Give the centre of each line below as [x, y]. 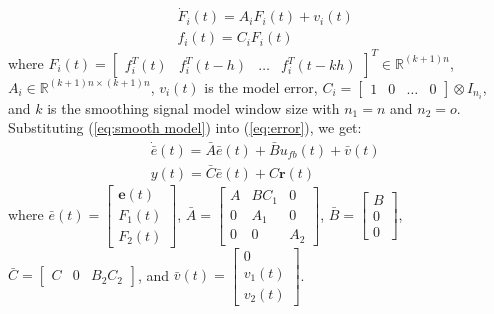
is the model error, [261, 86]
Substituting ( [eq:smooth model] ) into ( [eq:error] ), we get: [185, 127]
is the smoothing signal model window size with [193, 107]
